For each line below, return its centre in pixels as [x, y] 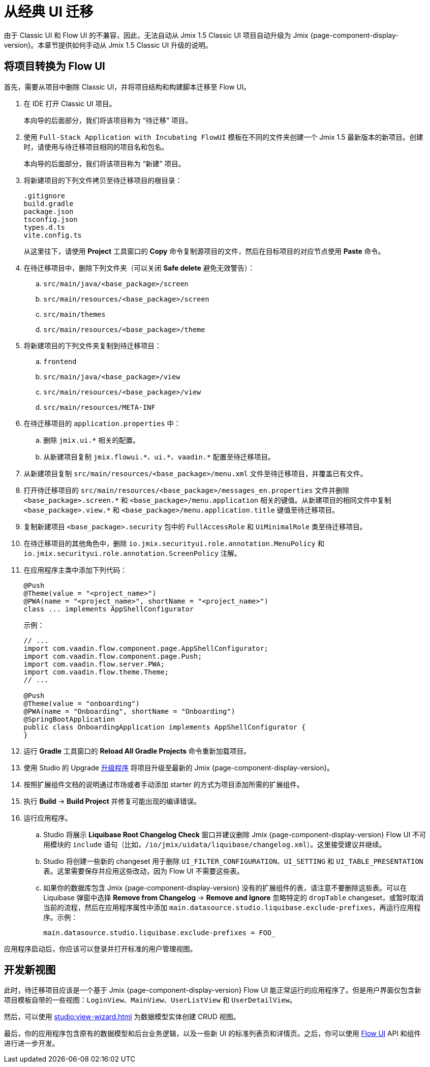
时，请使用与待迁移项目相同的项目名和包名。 [96, 147]
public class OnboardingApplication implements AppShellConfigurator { [165, 727]
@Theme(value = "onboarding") [82, 703]
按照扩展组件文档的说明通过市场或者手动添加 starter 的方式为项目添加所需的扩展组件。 [164, 784]
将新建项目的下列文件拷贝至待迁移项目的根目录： [103, 180]
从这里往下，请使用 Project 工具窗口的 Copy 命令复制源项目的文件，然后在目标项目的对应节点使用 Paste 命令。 [204, 251]
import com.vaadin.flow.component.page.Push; [113, 656]
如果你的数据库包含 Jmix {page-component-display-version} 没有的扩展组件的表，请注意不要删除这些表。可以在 [225, 887]
